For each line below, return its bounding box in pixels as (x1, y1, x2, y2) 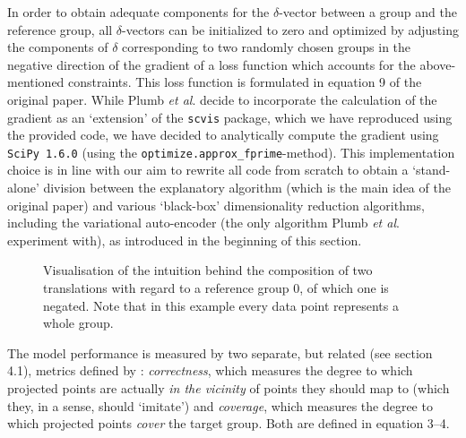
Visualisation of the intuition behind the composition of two (43, 261, 373, 279)
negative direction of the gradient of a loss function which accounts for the (7, 55, 416, 73)
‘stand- (412, 160, 451, 179)
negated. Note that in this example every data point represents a (43, 296, 399, 314)
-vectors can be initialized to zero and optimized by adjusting (122, 20, 459, 39)
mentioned (7, 73, 65, 91)
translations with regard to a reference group (43, 279, 289, 297)
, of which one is (299, 279, 389, 297)
